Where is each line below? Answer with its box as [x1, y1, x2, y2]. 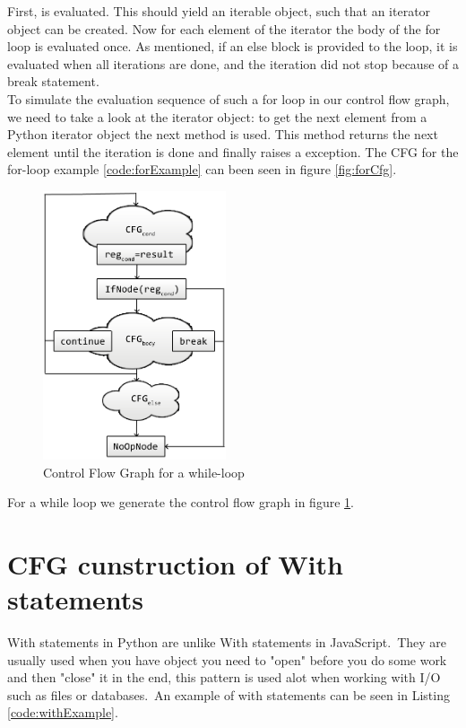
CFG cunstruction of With [7, 545, 343, 582]
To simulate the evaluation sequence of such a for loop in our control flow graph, [7, 89, 450, 108]
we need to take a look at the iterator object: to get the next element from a [7, 107, 427, 126]
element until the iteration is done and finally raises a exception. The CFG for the [7, 142, 459, 161]
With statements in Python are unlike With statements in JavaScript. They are [7, 633, 447, 651]
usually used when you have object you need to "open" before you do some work [7, 650, 447, 669]
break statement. [7, 72, 99, 91]
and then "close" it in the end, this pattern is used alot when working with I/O [7, 668, 441, 687]
